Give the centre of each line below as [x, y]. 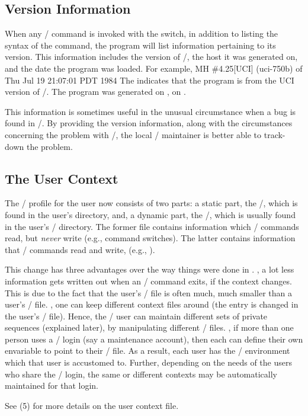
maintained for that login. [52, 385]
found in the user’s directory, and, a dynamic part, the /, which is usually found [150, 214]
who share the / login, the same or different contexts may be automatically [141, 374]
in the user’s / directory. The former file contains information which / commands [152, 226]
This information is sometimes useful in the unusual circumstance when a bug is [150, 111]
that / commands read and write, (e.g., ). [80, 249]
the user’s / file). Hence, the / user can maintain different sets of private [136, 316]
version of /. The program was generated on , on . [95, 92]
